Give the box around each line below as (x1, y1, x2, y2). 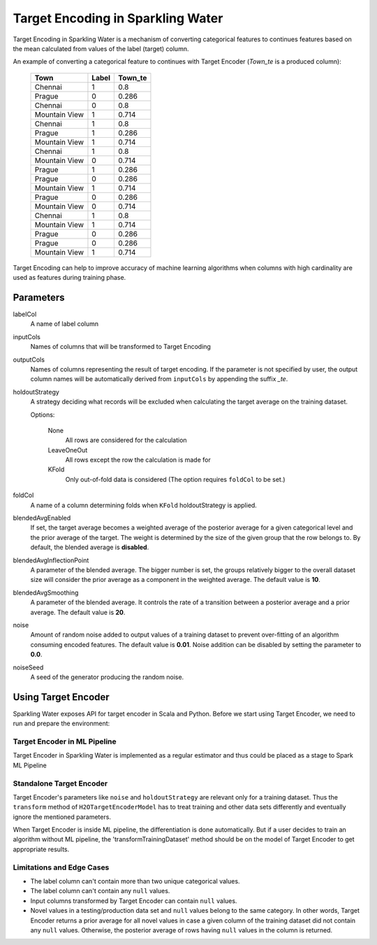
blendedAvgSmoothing (13, 588, 79, 597)
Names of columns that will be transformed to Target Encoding (30, 343, 211, 351)
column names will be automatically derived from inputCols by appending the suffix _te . (30, 375, 288, 383)
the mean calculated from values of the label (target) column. (13, 44, 189, 52)
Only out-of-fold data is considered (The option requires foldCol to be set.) (65, 475, 286, 483)
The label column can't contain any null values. (30, 887, 170, 895)
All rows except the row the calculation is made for (65, 455, 211, 464)
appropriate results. (13, 845, 70, 853)
